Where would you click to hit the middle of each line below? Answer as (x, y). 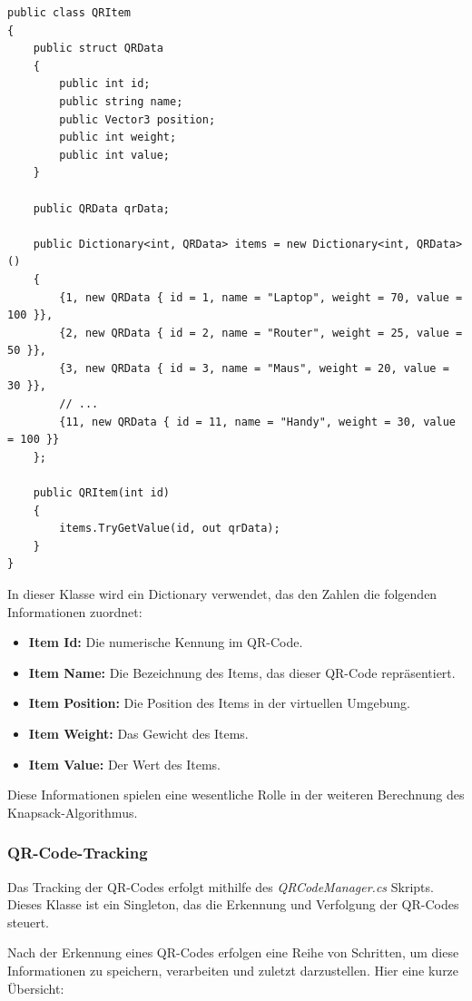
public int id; (105, 84)
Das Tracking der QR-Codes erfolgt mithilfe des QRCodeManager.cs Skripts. (221, 886)
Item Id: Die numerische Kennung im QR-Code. (166, 642)
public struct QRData (98, 49)
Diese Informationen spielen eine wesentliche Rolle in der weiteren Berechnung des (236, 795)
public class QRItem (69, 13)
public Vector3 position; (138, 119)
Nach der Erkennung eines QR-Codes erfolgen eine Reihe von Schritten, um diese (233, 952)
